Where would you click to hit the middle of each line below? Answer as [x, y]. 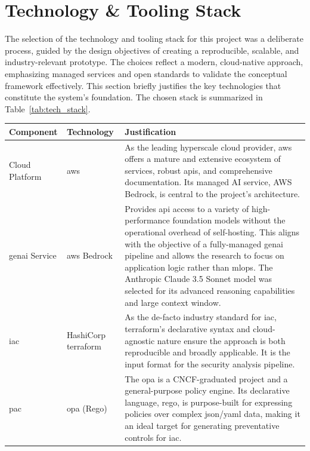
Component [33, 131]
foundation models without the [229, 220]
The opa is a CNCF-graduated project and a [206, 378]
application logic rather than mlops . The [199, 267]
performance [147, 220]
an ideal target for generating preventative [202, 426]
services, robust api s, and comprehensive [199, 170]
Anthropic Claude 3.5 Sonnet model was [198, 279]
